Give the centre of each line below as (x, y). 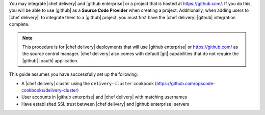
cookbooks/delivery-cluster (49, 90)
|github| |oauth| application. (50, 60)
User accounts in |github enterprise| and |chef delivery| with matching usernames (104, 97)
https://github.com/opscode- (186, 83)
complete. (19, 24)
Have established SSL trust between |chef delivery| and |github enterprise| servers (105, 104)
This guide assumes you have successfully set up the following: (74, 74)
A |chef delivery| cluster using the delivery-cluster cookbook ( (89, 83)
